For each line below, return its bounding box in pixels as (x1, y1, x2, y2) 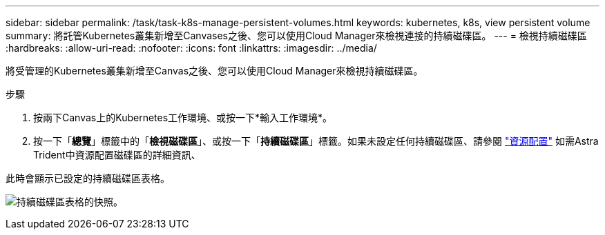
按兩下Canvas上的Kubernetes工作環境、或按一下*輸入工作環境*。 (33, 112, 333, 123)
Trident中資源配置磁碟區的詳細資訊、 (33, 149, 201, 161)
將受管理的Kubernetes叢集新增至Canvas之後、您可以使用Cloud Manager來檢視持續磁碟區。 (6, 65, 423, 76)
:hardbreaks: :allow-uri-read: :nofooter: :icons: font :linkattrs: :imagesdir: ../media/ (6, 42, 377, 54)
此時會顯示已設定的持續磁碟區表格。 (6, 172, 170, 184)
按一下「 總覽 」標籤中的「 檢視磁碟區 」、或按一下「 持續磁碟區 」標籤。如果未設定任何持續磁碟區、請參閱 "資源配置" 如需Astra (33, 135, 599, 147)
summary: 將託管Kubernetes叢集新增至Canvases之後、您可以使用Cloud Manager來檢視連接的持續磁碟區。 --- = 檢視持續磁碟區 (6, 30, 587, 41)
